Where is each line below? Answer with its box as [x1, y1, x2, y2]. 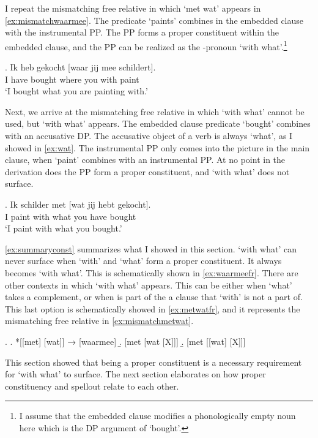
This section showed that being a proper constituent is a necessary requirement [5, 355, 302, 368]
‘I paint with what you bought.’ [5, 222, 122, 235]
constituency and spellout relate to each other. [5, 379, 179, 392]
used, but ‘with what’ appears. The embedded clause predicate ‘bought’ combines [5, 117, 311, 130]
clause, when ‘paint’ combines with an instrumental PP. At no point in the [5, 153, 286, 166]
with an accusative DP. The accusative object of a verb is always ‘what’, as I [5, 129, 293, 142]
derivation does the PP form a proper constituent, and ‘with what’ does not [5, 165, 290, 178]
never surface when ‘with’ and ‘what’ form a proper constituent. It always [5, 254, 282, 267]
